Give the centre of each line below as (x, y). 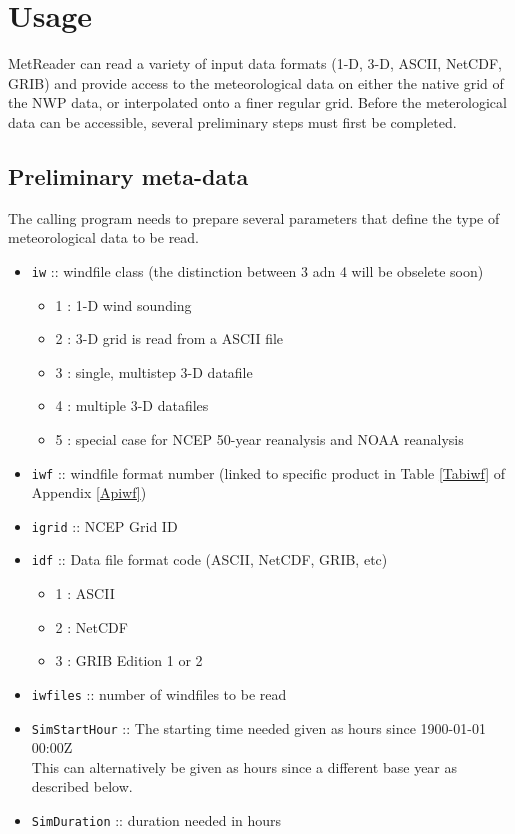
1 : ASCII (85, 593)
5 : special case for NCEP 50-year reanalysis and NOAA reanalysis (259, 438)
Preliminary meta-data (128, 175)
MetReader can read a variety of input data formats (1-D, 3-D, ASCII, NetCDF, (255, 63)
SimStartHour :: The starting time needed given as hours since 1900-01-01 (258, 727)
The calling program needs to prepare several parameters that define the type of (254, 217)
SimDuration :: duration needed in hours (156, 819)
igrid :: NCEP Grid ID (104, 525)
